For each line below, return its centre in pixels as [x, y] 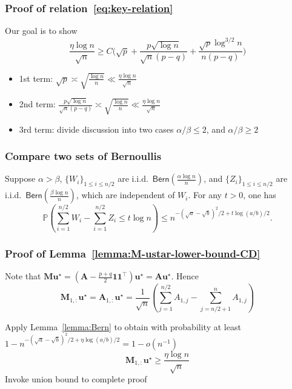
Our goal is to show [41, 31]
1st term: [36, 78]
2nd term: [37, 104]
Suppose [20, 178]
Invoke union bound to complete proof [76, 379]
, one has [260, 195]
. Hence [185, 276]
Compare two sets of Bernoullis [83, 156]
